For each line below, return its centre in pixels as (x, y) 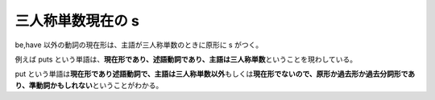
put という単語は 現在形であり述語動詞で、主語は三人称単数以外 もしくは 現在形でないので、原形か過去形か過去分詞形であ (215, 74)
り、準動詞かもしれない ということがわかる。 (89, 85)
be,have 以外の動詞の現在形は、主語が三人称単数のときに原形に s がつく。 (139, 45)
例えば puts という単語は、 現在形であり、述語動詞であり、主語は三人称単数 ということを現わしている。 (186, 59)
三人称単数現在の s (77, 21)
